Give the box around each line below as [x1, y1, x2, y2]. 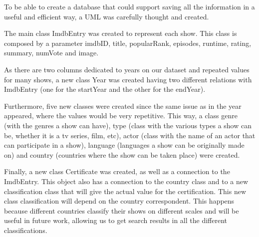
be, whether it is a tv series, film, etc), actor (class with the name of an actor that [4, 130, 256, 140]
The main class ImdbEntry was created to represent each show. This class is [4, 28, 237, 38]
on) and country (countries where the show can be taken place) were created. [4, 149, 240, 160]
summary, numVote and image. [4, 47, 99, 58]
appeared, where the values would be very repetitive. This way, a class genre [4, 110, 238, 121]
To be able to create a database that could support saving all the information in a [4, 1, 255, 11]
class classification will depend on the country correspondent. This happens [4, 196, 235, 206]
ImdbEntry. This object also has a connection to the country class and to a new [4, 176, 249, 186]
